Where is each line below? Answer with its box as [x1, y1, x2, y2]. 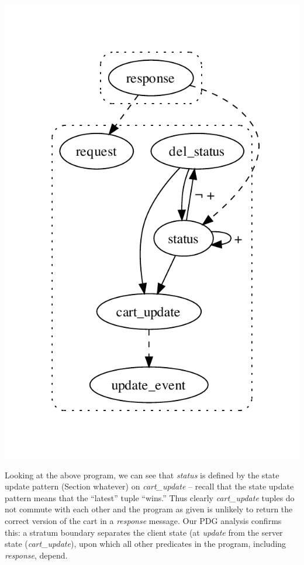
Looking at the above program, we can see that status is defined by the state [5, 468, 279, 481]
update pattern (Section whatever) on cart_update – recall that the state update [5, 480, 294, 492]
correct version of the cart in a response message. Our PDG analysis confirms [5, 515, 282, 527]
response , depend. [5, 549, 68, 561]
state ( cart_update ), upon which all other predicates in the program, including [5, 537, 286, 550]
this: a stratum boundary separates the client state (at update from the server [5, 526, 283, 538]
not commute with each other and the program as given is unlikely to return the [5, 503, 293, 515]
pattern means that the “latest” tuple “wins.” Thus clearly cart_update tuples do [5, 491, 295, 504]
